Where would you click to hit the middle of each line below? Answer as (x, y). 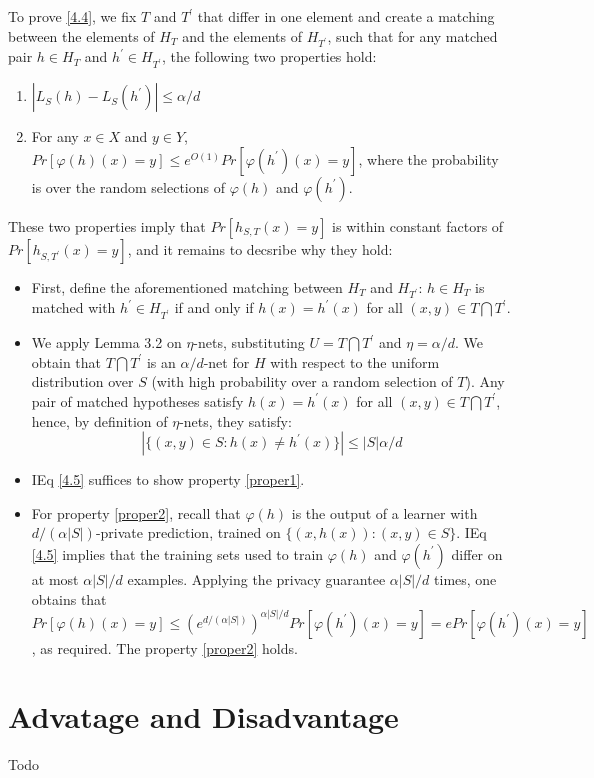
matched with (73, 307)
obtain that (66, 361)
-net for (226, 361)
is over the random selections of (128, 186)
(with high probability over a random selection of (302, 381)
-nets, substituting (249, 342)
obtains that (69, 598)
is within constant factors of (418, 225)
